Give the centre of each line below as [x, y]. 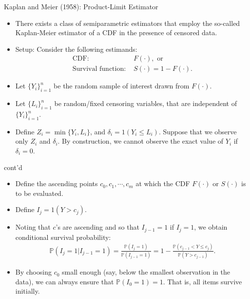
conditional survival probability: [63, 237]
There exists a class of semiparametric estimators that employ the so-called [128, 23]
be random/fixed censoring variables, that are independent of [145, 103]
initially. [28, 291]
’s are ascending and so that [97, 227]
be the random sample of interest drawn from [122, 86]
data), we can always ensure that [65, 281]
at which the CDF [163, 183]
